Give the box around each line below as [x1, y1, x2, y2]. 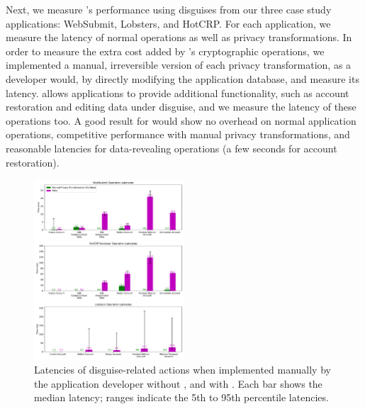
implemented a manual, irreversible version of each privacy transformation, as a [6, 57, 352, 72]
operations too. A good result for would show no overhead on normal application [6, 113, 356, 128]
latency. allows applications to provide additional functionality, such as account [6, 85, 349, 100]
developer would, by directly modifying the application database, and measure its [6, 71, 359, 86]
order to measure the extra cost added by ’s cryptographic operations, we [6, 43, 325, 58]
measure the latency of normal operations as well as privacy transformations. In [6, 30, 352, 45]
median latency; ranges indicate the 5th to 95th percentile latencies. [34, 390, 329, 405]
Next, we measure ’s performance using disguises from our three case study [6, 2, 332, 16]
